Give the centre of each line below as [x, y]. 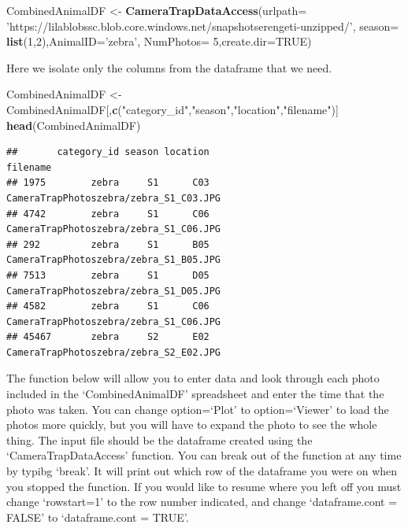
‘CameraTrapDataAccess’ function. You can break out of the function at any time [204, 455]
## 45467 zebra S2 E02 [108, 337]
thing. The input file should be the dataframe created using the [159, 439]
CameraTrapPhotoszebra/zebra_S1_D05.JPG [114, 291]
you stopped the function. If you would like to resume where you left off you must [204, 486]
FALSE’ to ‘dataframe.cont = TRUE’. [98, 517]
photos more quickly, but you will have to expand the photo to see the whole [192, 425]
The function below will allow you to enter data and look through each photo [193, 378]
